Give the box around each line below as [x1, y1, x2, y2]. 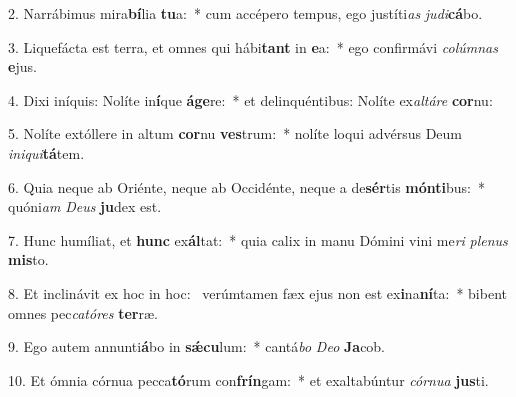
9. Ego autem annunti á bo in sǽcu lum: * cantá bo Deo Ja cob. [8, 336, 386, 357]
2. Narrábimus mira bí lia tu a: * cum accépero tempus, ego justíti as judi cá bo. [8, 3, 483, 23]
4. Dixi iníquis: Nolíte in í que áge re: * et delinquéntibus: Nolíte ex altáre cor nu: [8, 89, 493, 110]
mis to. [8, 249, 49, 270]
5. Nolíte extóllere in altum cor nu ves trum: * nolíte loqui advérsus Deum [8, 123, 463, 144]
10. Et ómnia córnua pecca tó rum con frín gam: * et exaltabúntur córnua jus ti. [8, 369, 489, 390]
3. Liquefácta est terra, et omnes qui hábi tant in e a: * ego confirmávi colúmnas [8, 36, 498, 57]
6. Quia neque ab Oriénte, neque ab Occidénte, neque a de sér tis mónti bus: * [8, 176, 485, 197]
